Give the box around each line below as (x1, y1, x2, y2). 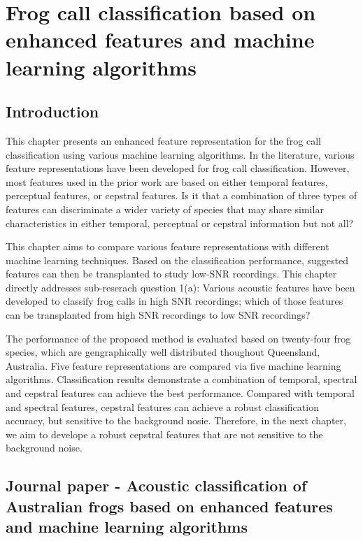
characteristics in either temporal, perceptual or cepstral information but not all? (6, 215, 354, 230)
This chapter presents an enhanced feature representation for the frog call (6, 133, 321, 147)
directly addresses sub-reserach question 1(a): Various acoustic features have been (6, 280, 355, 294)
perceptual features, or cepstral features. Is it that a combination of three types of (6, 188, 357, 203)
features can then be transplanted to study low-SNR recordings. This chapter (6, 266, 337, 281)
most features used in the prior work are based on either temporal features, (6, 174, 328, 189)
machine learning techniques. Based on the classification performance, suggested (6, 252, 348, 267)
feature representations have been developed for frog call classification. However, (6, 161, 350, 175)
